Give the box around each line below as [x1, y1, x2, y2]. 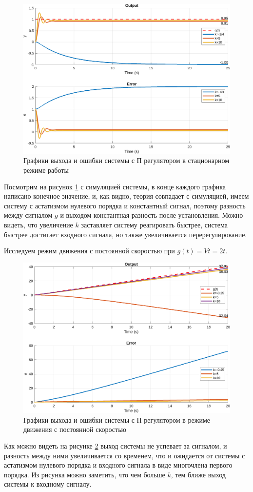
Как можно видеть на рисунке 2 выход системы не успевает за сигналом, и [4, 441, 227, 451]
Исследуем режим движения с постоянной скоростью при [4, 246, 175, 256]
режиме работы [23, 165, 69, 175]
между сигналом [4, 210, 53, 220]
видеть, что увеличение [4, 219, 73, 229]
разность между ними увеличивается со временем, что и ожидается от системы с [4, 450, 245, 460]
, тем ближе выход [171, 469, 226, 479]
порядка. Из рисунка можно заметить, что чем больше [4, 469, 165, 479]
